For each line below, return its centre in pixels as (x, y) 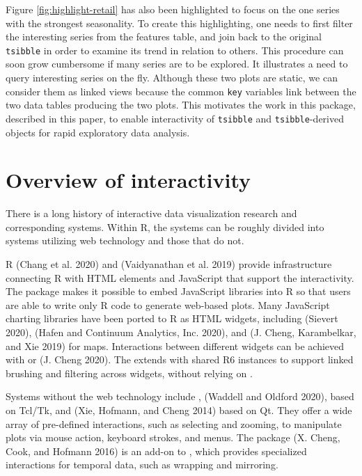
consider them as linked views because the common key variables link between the (181, 91)
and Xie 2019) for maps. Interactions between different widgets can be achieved (175, 346)
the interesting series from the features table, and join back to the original (164, 37)
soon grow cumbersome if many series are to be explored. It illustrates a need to (177, 64)
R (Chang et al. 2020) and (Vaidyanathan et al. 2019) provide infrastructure (169, 264)
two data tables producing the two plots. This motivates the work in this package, (181, 105)
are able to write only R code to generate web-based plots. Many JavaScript (168, 304)
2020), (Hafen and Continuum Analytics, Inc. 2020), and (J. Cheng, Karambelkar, (181, 332)
